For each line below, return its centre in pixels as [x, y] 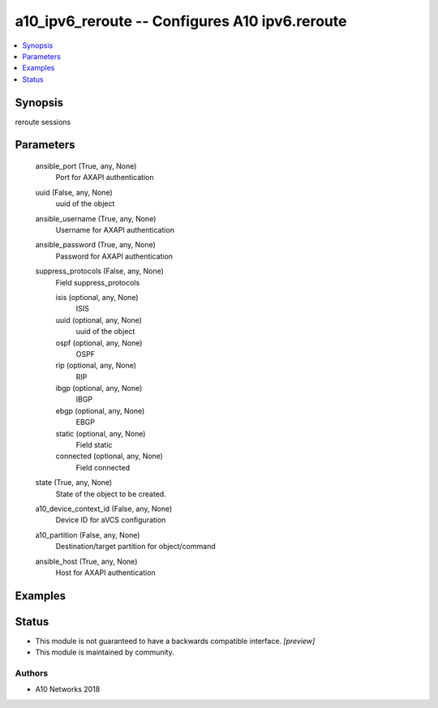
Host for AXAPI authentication [105, 573]
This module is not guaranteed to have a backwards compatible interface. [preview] [175, 641]
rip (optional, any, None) [96, 366]
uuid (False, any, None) [74, 192]
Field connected [103, 467]
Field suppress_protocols [98, 282]
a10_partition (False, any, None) [88, 534]
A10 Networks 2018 [68, 689]
